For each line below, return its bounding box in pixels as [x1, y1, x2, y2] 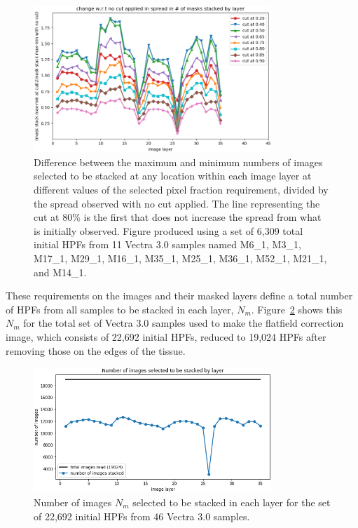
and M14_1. [34, 264, 87, 279]
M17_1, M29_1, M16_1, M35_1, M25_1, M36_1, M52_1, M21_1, [34, 251, 327, 266]
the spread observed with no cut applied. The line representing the [34, 196, 320, 210]
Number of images [34, 494, 112, 509]
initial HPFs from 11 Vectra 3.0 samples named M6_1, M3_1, [34, 237, 301, 252]
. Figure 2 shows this [251, 302, 343, 316]
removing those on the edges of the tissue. [6, 343, 186, 358]
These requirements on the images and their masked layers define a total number [6, 288, 353, 303]
